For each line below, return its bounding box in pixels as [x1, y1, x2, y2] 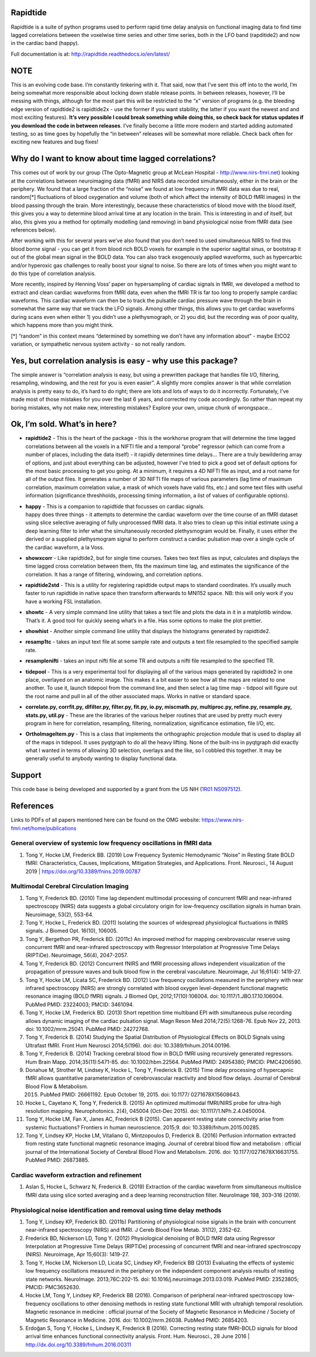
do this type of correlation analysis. [11, 270, 96, 277]
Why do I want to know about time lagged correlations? [11, 154, 217, 164]
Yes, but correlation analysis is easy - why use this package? [11, 356, 238, 366]
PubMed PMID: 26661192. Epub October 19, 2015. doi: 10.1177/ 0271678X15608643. [40, 1091, 241, 1098]
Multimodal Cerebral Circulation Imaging [11, 882, 129, 891]
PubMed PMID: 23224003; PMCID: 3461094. [25, 1001, 134, 1008]
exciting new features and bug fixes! [11, 138, 99, 146]
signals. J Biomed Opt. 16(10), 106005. [25, 927, 118, 935]
